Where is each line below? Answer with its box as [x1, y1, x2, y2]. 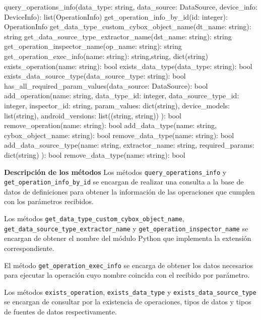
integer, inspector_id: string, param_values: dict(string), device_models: [4, 100, 230, 110]
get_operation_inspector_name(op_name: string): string [4, 41, 182, 51]
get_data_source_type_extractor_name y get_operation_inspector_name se [4, 223, 248, 233]
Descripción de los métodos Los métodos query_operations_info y [4, 166, 227, 177]
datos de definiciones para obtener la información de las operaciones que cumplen [4, 186, 255, 197]
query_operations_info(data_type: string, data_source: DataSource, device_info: [4, 2, 257, 12]
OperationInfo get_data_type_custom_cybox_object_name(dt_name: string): [4, 21, 251, 32]
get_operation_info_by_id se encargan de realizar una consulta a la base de [4, 176, 244, 187]
